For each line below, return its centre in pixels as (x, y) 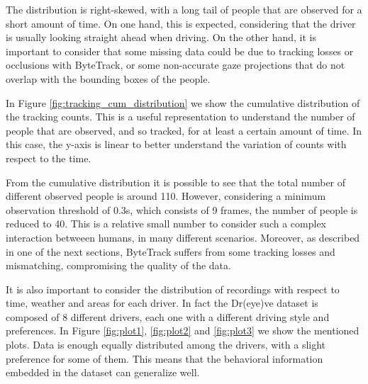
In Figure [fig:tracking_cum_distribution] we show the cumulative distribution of (183, 102)
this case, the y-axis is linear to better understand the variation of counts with (176, 144)
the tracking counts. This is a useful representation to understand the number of (180, 117)
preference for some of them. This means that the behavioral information (165, 358)
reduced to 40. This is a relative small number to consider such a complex (166, 224)
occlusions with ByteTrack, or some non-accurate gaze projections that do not (175, 65)
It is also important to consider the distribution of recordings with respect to (173, 289)
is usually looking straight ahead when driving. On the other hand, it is (161, 37)
